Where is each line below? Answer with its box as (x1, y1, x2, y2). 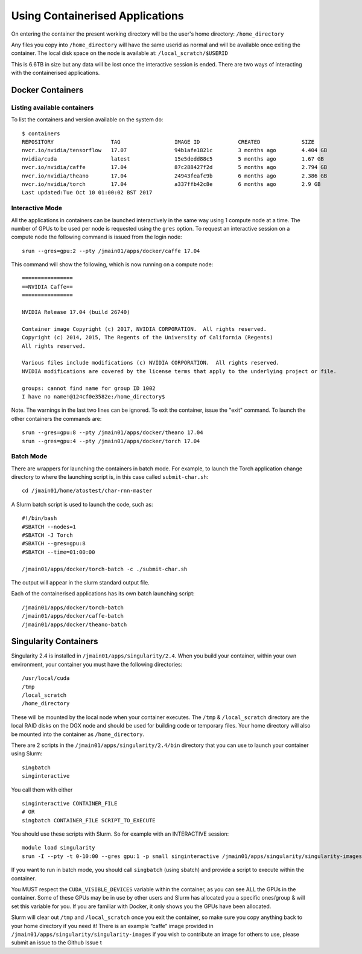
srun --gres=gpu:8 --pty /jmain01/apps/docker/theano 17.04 (22, 429, 203, 436)
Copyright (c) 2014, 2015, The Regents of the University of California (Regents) (22, 334, 273, 341)
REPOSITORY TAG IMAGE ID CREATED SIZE (22, 139, 315, 146)
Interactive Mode (11, 204, 63, 213)
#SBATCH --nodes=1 (22, 523, 77, 530)
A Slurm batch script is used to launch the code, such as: (11, 501, 153, 508)
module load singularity (22, 844, 95, 851)
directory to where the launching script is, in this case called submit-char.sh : (11, 473, 209, 481)
